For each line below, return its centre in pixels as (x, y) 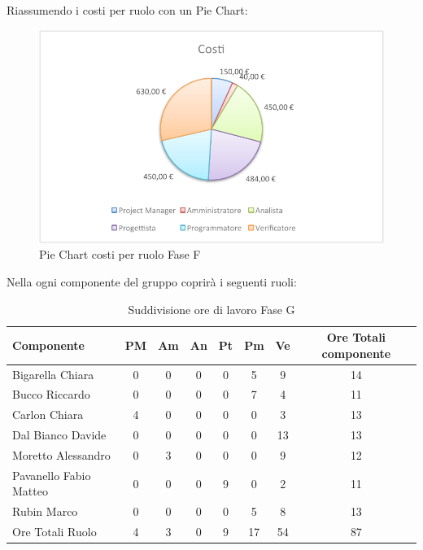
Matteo (30, 491)
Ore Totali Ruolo (55, 532)
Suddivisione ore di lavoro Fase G (211, 309)
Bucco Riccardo (51, 394)
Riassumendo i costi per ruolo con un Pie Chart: (127, 10)
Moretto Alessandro (61, 454)
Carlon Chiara (48, 415)
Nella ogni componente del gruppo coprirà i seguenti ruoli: (152, 281)
